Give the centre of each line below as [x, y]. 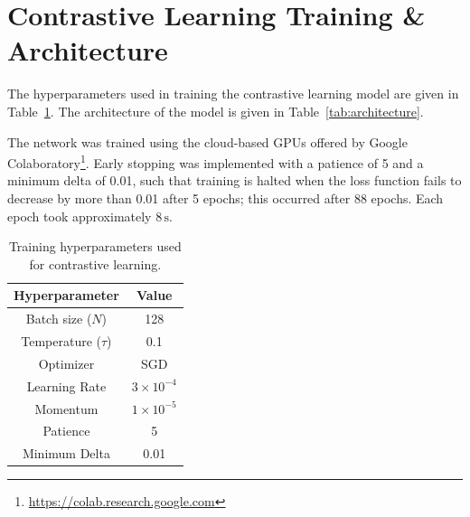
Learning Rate [66, 385]
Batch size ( [59, 319]
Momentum [66, 408]
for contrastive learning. [95, 263]
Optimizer [66, 363]
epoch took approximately [80, 216]
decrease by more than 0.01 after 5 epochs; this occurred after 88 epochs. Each [226, 197]
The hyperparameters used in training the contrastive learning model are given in [233, 94]
